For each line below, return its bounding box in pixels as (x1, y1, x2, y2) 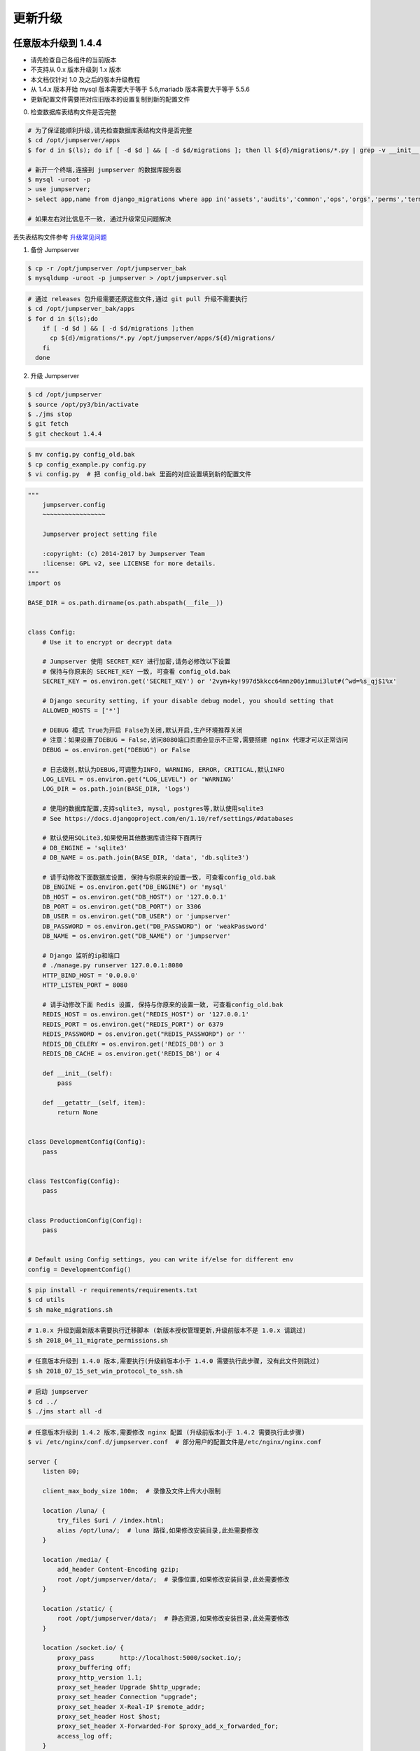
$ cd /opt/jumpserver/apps (27, 137, 120, 144)
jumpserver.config (42, 501, 106, 509)
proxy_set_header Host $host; (57, 1712, 161, 1721)
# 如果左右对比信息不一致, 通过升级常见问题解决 (27, 214, 171, 223)
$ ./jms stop (27, 410, 73, 418)
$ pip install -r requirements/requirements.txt (27, 1286, 198, 1294)
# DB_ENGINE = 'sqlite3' (42, 844, 128, 852)
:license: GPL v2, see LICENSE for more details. (42, 560, 216, 567)
